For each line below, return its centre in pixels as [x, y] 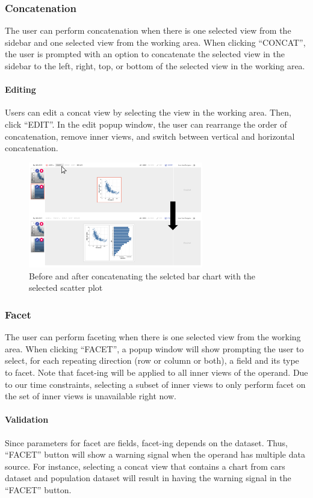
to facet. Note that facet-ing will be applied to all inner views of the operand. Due [156, 372]
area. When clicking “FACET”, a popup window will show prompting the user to [154, 348]
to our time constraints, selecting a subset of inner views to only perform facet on [155, 384]
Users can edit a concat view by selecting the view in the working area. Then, [148, 112]
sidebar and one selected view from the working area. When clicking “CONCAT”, [155, 42]
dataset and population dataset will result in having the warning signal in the [148, 478]
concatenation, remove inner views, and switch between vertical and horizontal [150, 136]
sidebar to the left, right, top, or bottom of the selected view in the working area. [155, 66]
